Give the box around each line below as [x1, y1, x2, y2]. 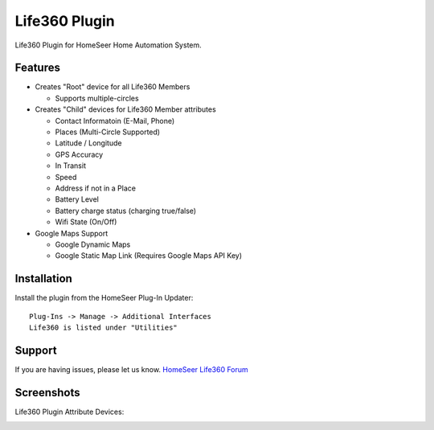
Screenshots [14, 386, 80, 399]
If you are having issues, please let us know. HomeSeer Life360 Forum [14, 364, 248, 374]
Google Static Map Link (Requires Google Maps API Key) [55, 251, 243, 260]
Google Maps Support [35, 228, 108, 238]
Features [14, 61, 60, 75]
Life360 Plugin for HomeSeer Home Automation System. [14, 40, 203, 50]
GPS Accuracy [55, 149, 104, 159]
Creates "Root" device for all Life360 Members [35, 82, 190, 92]
